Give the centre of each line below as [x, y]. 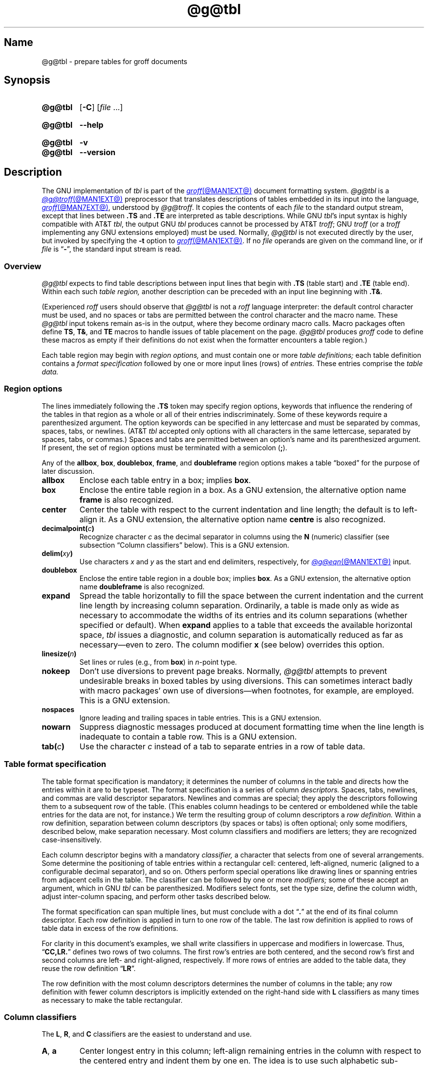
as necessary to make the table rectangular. [112, 1000]
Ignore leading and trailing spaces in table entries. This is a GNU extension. [200, 718]
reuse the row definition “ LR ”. [89, 968]
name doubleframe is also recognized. [142, 586]
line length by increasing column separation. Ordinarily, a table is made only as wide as [239, 605]
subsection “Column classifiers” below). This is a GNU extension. [184, 545]
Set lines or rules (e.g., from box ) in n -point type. [158, 662]
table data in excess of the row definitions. [110, 928]
